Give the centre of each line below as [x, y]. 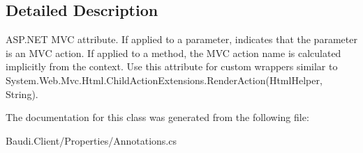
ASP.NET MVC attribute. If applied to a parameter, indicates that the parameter [181, 39]
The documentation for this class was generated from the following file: [157, 117]
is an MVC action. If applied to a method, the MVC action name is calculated [173, 53]
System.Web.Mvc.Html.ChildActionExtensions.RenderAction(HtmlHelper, [164, 80]
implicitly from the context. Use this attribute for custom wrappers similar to [172, 66]
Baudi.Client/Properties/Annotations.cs [91, 140]
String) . [22, 94]
